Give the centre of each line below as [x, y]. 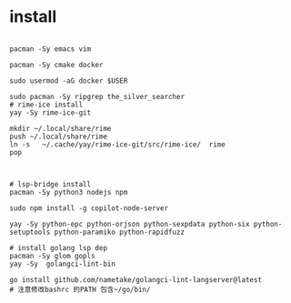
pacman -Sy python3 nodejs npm [69, 192]
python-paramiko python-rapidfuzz [119, 232]
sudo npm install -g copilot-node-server [89, 208]
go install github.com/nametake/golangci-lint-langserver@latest [135, 279]
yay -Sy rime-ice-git [50, 112]
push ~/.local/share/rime [58, 136]
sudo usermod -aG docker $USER [69, 81]
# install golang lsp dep [58, 247]
